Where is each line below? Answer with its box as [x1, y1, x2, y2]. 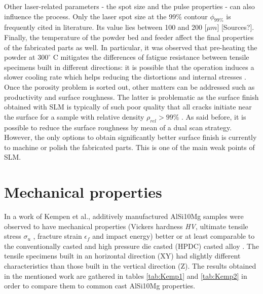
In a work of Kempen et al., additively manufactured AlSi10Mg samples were [4, 211, 244, 222]
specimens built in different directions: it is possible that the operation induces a [4, 61, 254, 72]
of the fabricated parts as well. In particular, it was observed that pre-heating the [4, 42, 257, 52]
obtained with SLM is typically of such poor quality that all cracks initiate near [4, 101, 252, 112]
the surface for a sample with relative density [4, 111, 144, 122]
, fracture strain [33, 231, 82, 241]
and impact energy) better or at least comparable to [92, 231, 255, 241]
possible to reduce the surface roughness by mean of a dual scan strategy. [4, 122, 232, 132]
